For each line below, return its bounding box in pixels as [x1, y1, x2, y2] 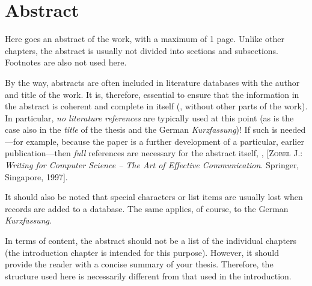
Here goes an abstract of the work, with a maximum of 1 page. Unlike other [5, 32, 284, 45]
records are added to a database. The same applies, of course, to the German [5, 202, 289, 214]
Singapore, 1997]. [5, 170, 68, 183]
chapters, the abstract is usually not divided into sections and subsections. [5, 44, 278, 56]
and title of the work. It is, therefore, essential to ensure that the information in [5, 88, 299, 100]
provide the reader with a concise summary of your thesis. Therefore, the [5, 258, 274, 270]
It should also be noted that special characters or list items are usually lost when [5, 190, 303, 203]
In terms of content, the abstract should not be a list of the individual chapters [5, 234, 297, 247]
